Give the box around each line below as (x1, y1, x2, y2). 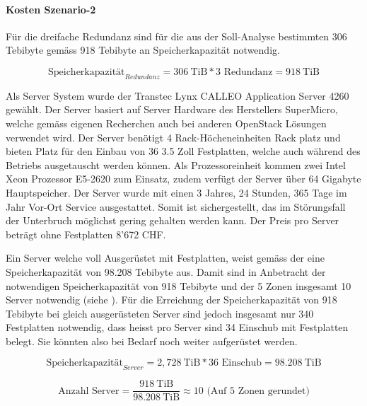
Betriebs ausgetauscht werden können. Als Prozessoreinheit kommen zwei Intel (6, 157, 346, 172)
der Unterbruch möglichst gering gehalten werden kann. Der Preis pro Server (6, 213, 339, 228)
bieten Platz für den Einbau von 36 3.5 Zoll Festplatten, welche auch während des (6, 144, 361, 158)
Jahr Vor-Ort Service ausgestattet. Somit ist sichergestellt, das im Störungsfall (6, 199, 346, 214)
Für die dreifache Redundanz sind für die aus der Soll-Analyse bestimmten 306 (6, 28, 347, 43)
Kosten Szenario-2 (6, 1, 96, 16)
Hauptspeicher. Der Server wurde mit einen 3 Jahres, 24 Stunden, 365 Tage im (6, 185, 347, 199)
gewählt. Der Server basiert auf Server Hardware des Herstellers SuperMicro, (6, 102, 338, 117)
